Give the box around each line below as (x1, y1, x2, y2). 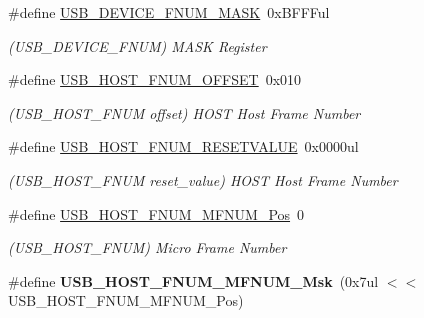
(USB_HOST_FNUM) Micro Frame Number (8, 237, 287, 258)
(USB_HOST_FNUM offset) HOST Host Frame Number (8, 102, 361, 123)
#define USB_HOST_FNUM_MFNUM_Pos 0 (8, 203, 305, 224)
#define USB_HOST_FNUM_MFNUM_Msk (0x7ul (8, 270, 379, 291)
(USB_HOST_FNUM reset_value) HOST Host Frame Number (8, 169, 398, 190)
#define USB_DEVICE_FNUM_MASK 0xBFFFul (8, 2, 330, 22)
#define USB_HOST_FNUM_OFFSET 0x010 (8, 69, 302, 90)
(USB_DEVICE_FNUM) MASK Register (8, 35, 267, 56)
